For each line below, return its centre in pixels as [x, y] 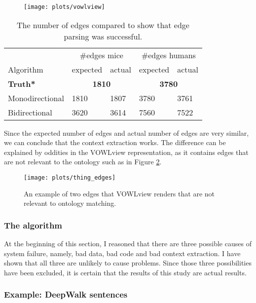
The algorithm [33, 225]
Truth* [22, 83]
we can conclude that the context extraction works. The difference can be [115, 142]
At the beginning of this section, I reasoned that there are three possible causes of [128, 244]
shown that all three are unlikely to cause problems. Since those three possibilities [128, 263]
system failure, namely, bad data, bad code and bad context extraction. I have [122, 253]
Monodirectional [36, 98]
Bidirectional [30, 112]
